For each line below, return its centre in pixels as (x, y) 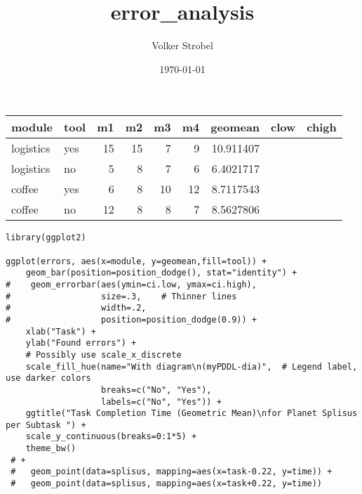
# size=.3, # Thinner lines (121, 296)
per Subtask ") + (46, 425)
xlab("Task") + (61, 331)
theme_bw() (51, 449)
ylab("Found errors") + (81, 343)
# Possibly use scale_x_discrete (103, 355)
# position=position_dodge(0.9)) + (131, 319)
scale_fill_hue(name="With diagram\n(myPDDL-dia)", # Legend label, (192, 366)
